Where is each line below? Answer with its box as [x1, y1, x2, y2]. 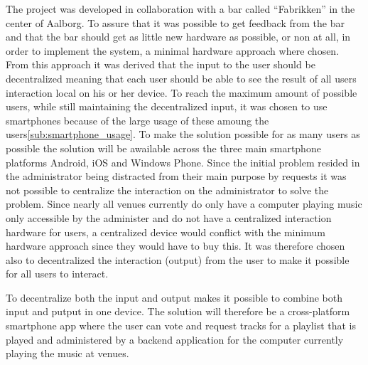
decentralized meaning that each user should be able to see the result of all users [6, 70, 357, 85]
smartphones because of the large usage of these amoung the [6, 112, 269, 127]
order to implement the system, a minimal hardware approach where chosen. [6, 43, 340, 58]
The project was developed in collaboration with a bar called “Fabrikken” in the [6, 1, 355, 16]
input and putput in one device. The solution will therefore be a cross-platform [6, 304, 350, 319]
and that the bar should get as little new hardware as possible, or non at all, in [6, 29, 351, 44]
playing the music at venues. [6, 346, 129, 361]
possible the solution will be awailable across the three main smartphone [6, 140, 321, 155]
